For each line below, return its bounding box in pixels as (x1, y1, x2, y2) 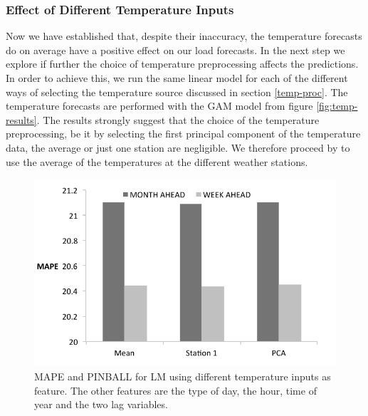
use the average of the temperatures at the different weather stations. (6, 154, 308, 169)
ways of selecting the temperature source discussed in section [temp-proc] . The (6, 84, 348, 99)
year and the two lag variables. (34, 397, 168, 412)
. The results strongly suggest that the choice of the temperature (36, 112, 320, 127)
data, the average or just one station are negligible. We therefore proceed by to (6, 140, 350, 155)
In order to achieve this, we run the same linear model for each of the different (6, 71, 348, 85)
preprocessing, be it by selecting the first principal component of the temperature (6, 126, 361, 141)
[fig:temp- (316, 98, 358, 113)
